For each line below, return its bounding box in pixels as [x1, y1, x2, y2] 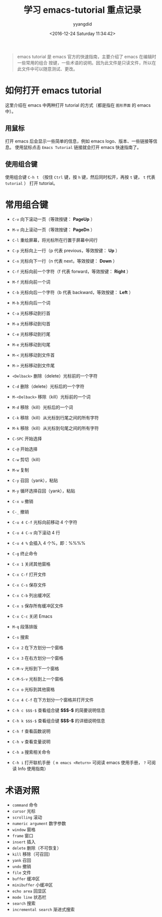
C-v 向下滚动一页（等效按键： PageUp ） [12, 216, 95, 222]
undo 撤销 [12, 863, 31, 869]
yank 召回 [12, 858, 31, 863]
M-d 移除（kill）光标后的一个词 [12, 404, 74, 411]
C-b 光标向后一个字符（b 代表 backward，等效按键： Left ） [12, 290, 134, 296]
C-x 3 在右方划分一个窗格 [12, 655, 64, 661]
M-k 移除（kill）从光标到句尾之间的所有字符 [12, 425, 99, 431]
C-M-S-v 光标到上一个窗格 [12, 676, 64, 682]
